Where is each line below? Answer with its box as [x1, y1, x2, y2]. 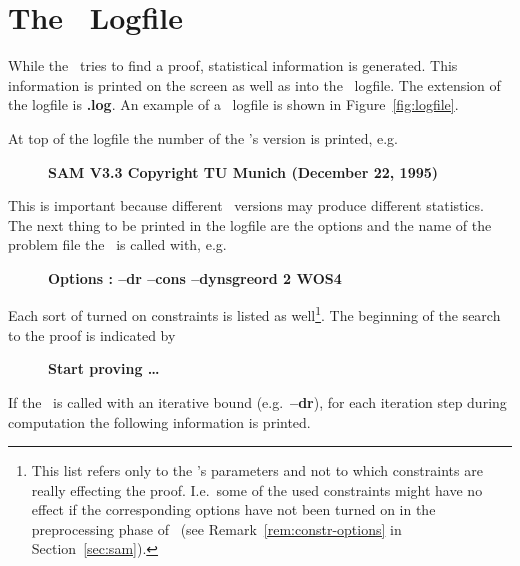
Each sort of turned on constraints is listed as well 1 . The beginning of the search [8, 302, 501, 326]
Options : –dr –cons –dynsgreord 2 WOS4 [48, 267, 342, 288]
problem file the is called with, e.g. [8, 234, 227, 255]
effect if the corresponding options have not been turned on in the [31, 499, 436, 520]
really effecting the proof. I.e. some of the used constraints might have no [31, 479, 483, 500]
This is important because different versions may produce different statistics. [8, 195, 484, 216]
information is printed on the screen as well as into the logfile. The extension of [8, 74, 501, 95]
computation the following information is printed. [8, 411, 311, 432]
